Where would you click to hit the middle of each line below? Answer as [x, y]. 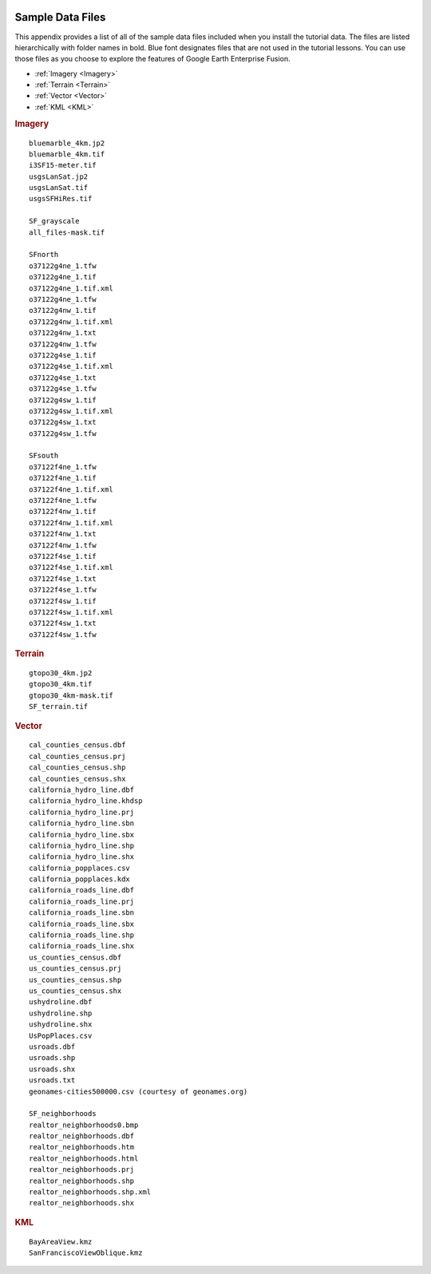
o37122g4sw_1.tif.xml [71, 411]
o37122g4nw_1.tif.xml [71, 322]
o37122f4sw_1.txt [63, 623]
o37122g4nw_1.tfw [63, 344]
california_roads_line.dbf [82, 890]
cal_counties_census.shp [77, 768]
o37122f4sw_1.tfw [63, 634]
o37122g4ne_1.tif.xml [71, 288]
